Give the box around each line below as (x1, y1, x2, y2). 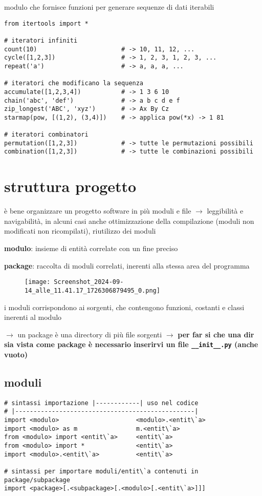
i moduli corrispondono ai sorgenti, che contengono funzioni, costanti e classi (4, 301, 245, 312)
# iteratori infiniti (4, 36, 78, 44)
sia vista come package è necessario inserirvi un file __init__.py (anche (4, 339, 258, 350)
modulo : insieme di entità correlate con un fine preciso (4, 243, 178, 253)
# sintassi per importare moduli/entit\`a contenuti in (4, 467, 199, 475)
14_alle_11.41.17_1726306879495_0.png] (25, 287, 160, 294)
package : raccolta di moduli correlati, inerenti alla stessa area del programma (4, 260, 250, 271)
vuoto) (4, 349, 28, 359)
